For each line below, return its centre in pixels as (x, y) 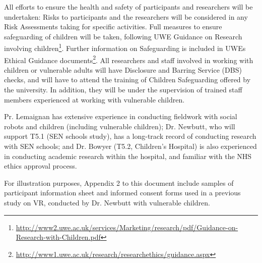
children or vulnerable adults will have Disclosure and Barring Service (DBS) (123, 69)
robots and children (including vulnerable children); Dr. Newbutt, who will (120, 126)
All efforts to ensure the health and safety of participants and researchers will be (128, 7)
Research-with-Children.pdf (58, 237)
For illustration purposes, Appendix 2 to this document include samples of (119, 182)
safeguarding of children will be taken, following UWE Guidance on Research (123, 36)
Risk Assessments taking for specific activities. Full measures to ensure (113, 27)
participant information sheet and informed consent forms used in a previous (122, 193)
